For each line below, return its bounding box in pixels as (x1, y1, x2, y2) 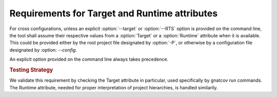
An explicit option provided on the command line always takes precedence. (9, 56, 169, 62)
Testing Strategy (9, 66, 53, 74)
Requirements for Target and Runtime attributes (9, 8, 218, 19)
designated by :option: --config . (9, 46, 77, 53)
